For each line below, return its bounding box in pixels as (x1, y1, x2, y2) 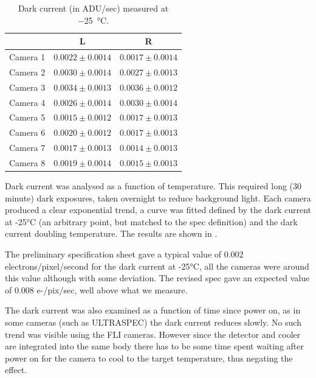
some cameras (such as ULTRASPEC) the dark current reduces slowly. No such (5, 315, 301, 328)
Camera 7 (9, 141, 46, 154)
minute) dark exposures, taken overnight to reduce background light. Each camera (5, 191, 311, 204)
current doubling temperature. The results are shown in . (5, 227, 218, 240)
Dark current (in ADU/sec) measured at (18, 2, 169, 14)
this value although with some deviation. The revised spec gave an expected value (5, 271, 310, 284)
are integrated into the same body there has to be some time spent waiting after (5, 340, 304, 352)
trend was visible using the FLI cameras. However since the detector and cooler (5, 327, 301, 340)
